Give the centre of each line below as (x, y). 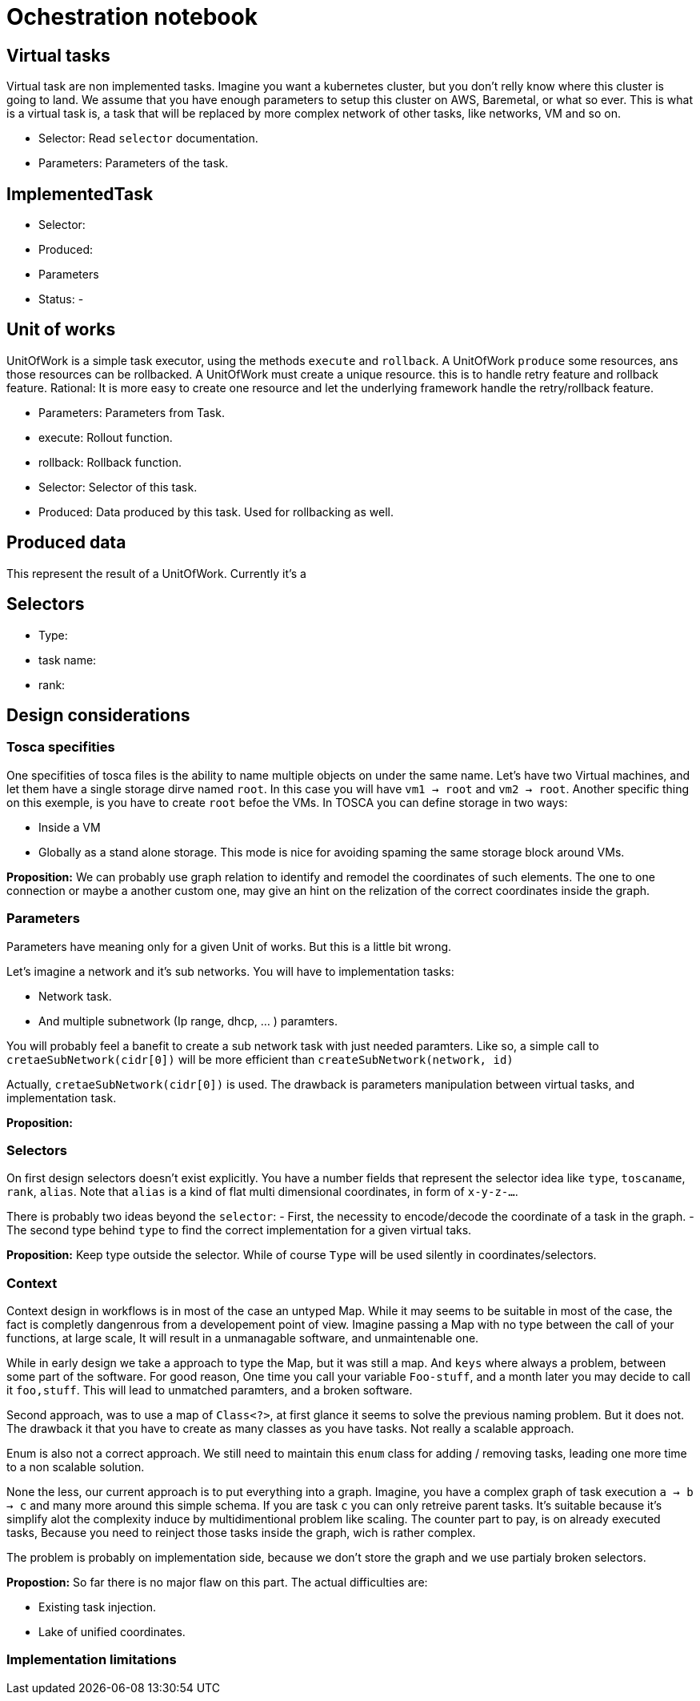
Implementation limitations (92, 1660)
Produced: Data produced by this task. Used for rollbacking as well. (216, 512)
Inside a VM (70, 827)
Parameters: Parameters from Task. (132, 412)
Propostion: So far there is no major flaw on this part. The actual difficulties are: (217, 1583)
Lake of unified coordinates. (112, 1632)
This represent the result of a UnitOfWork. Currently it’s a (156, 573)
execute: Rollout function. (106, 437)
